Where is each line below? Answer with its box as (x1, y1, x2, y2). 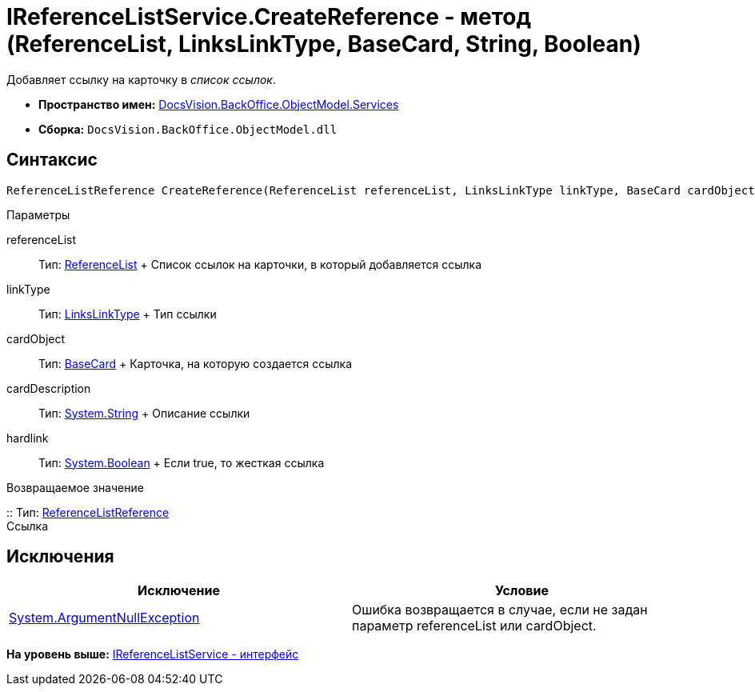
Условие (495, 582, 549, 599)
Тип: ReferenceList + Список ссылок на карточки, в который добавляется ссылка (38, 257, 482, 271)
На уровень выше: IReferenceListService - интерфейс (6, 647, 299, 662)
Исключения (6, 546, 114, 567)
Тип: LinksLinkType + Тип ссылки (38, 306, 217, 321)
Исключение (138, 582, 220, 599)
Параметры (6, 207, 70, 222)
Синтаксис (6, 150, 98, 170)
